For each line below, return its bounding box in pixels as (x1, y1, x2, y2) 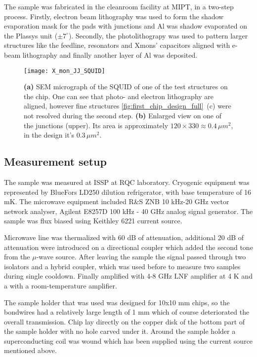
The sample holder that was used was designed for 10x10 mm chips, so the (4, 297, 230, 307)
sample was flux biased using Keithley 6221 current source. (4, 215, 182, 226)
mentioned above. (4, 345, 57, 356)
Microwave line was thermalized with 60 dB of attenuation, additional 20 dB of (4, 232, 244, 242)
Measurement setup (4, 154, 107, 169)
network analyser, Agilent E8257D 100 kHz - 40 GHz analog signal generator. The (4, 206, 253, 216)
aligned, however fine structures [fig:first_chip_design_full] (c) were (24, 101, 231, 111)
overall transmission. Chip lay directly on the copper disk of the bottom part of (4, 316, 245, 326)
